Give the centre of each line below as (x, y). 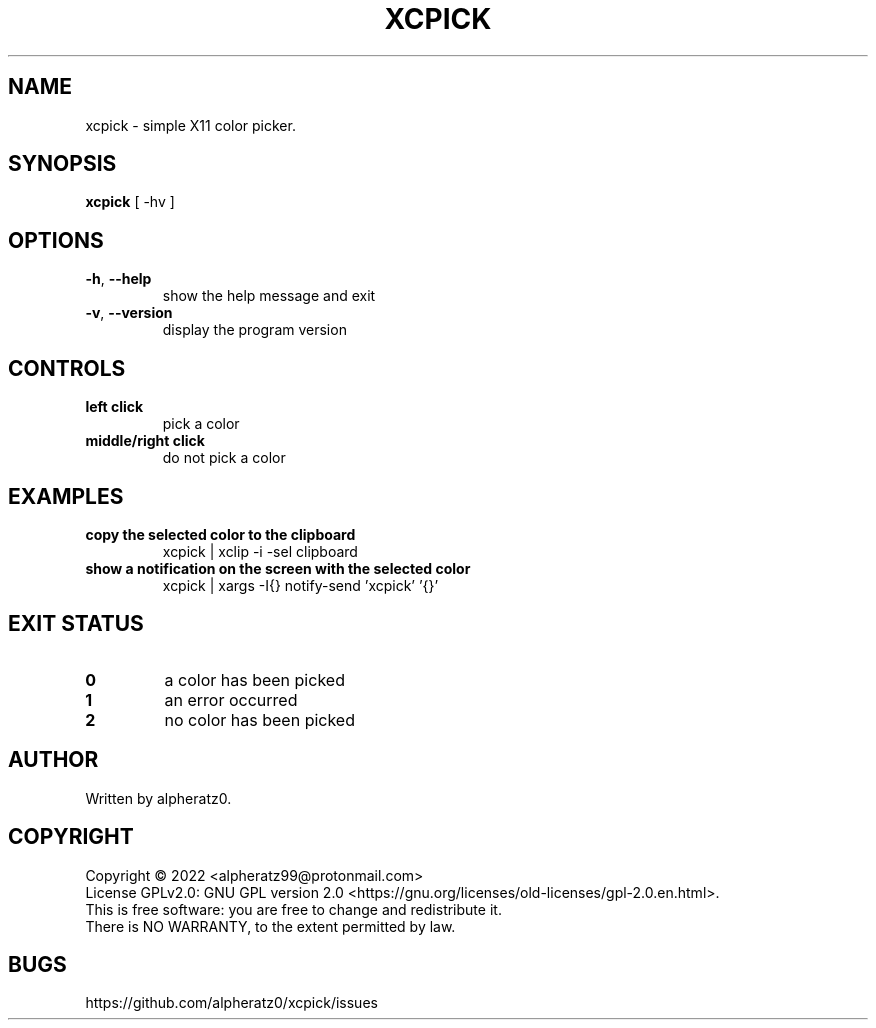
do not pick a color (224, 458)
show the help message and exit (269, 296)
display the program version (254, 330)
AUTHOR (53, 760)
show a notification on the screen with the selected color (278, 568)
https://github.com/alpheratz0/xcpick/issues (231, 1003)
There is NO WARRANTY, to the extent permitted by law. (270, 926)
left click (114, 407)
